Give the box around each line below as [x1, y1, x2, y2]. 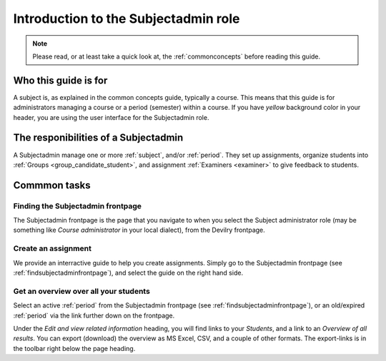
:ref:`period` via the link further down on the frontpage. [13, 311, 175, 320]
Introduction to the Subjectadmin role [13, 11, 240, 26]
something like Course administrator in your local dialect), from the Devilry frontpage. [13, 225, 266, 235]
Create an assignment [13, 243, 92, 253]
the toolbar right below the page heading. [13, 344, 136, 352]
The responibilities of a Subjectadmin [13, 132, 184, 144]
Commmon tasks [13, 179, 91, 191]
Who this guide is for [13, 74, 108, 86]
